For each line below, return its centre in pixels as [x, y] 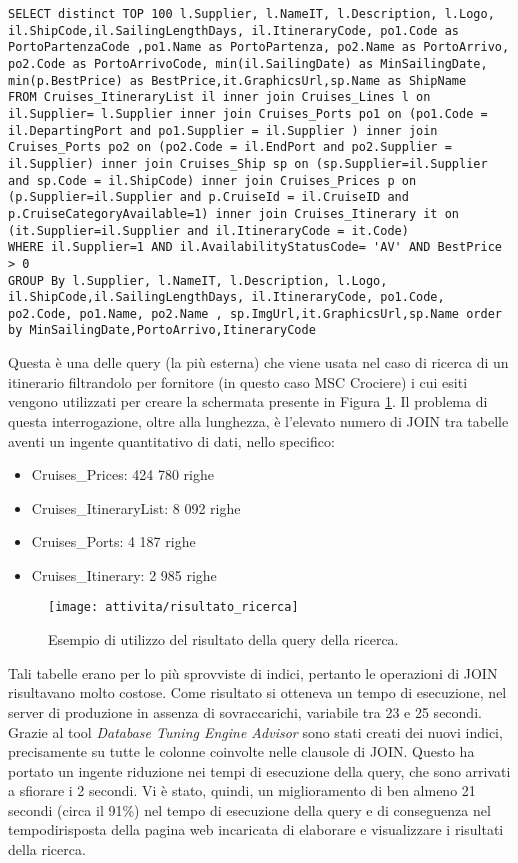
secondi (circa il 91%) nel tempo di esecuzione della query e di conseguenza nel [249, 809]
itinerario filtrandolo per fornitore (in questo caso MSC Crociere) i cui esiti [238, 381]
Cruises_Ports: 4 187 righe [113, 541]
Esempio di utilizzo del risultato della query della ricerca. [223, 639]
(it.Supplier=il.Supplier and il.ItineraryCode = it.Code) [208, 230]
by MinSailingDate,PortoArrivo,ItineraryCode [162, 330]
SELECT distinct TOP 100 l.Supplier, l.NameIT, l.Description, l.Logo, [251, 14]
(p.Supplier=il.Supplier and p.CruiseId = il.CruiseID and [208, 197]
